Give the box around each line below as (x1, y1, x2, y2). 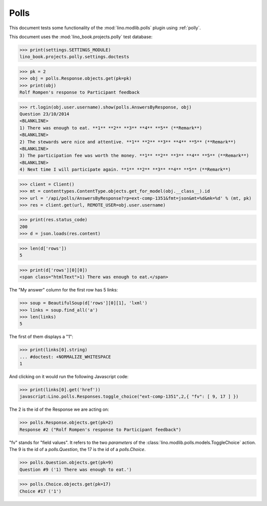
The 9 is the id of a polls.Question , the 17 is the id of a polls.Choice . (9, 447, 146, 452)
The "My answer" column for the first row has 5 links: (9, 287, 118, 293)
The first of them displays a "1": (9, 334, 74, 339)
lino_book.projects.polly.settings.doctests (19, 54, 130, 59)
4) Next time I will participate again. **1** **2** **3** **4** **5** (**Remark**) (19, 167, 231, 172)
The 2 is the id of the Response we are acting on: (9, 406, 109, 412)
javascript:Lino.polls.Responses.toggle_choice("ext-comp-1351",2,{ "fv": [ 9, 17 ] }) (19, 394, 239, 399)
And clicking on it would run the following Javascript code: (9, 374, 129, 380)
